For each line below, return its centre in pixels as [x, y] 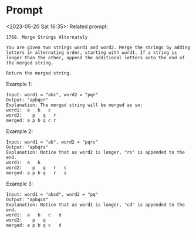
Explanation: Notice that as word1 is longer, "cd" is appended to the [95, 205]
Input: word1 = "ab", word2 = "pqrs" [52, 142]
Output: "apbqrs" [27, 147]
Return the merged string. [39, 73]
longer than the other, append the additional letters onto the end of [95, 57]
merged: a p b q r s [36, 173]
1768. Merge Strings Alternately [47, 37]
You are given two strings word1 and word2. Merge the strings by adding [98, 48]
